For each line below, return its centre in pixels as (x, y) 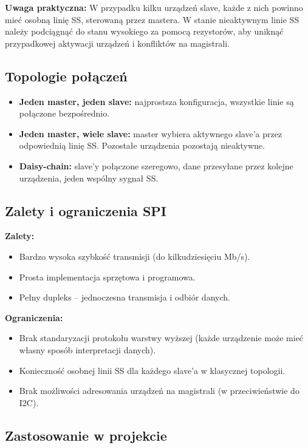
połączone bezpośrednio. (64, 113)
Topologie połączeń (66, 76)
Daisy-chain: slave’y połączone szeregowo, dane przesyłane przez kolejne (156, 165)
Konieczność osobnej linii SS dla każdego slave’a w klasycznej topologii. (152, 370)
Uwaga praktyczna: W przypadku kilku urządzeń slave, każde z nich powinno (154, 7)
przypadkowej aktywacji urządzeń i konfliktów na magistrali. (118, 43)
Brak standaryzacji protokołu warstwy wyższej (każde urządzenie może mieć (161, 338)
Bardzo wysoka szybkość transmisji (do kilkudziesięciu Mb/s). (135, 256)
